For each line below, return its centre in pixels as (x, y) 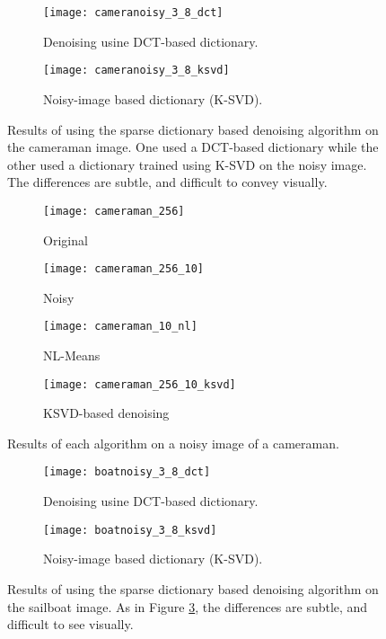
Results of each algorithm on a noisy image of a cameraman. (173, 443)
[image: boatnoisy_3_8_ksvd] (130, 530)
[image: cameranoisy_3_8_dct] (133, 13)
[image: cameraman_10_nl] (120, 327)
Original (66, 240)
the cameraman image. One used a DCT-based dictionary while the (193, 147)
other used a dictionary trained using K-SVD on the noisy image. (187, 164)
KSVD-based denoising (106, 413)
